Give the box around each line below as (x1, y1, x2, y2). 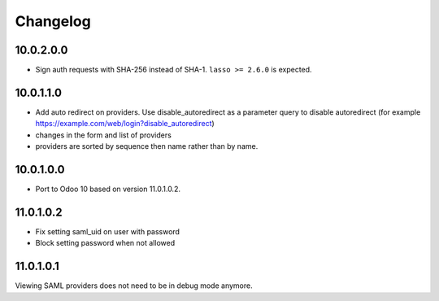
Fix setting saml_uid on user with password (35, 226, 180, 236)
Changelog (15, 12, 91, 30)
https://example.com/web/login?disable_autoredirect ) (35, 119, 215, 129)
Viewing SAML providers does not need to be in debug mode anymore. (15, 281, 253, 290)
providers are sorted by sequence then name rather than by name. (35, 142, 259, 151)
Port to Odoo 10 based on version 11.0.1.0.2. (35, 184, 180, 194)
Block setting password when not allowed (35, 238, 175, 248)
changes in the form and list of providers (35, 130, 172, 140)
